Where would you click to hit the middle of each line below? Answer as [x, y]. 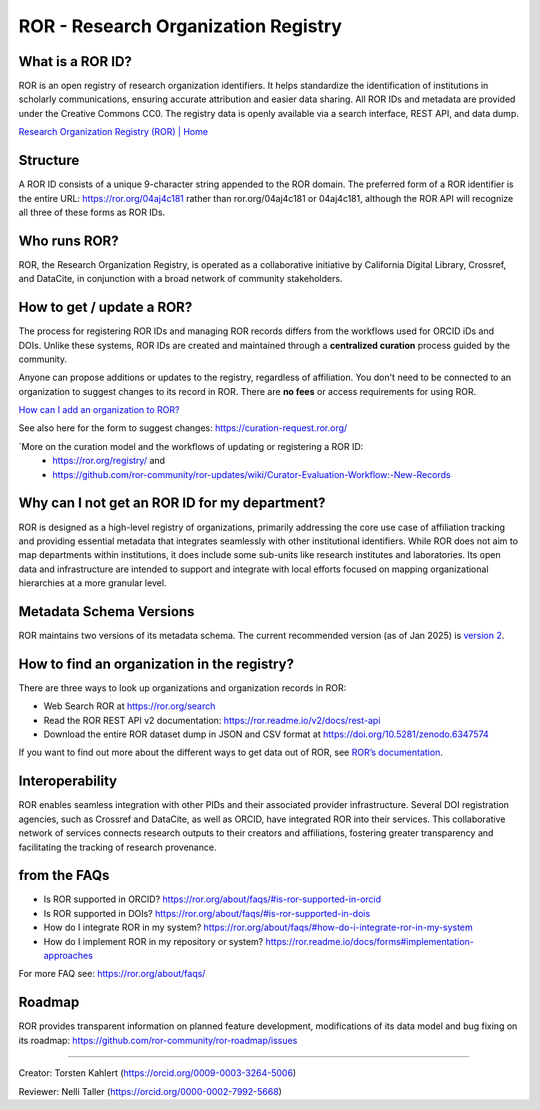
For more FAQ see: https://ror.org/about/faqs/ [112, 974]
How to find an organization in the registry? [156, 663]
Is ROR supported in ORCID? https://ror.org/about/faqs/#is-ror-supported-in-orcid [212, 899]
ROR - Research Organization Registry [180, 26]
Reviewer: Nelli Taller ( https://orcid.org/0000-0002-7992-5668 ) [150, 1091]
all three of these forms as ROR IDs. [92, 212]
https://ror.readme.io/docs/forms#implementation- [370, 941]
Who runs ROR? [68, 240]
